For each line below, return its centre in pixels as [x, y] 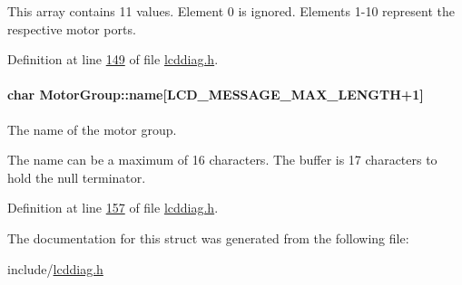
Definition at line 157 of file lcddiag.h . [113, 208]
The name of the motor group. [92, 129]
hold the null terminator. [77, 177]
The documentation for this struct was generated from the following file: [208, 237]
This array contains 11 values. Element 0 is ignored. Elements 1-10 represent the [231, 11]
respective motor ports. [72, 28]
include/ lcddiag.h [55, 268]
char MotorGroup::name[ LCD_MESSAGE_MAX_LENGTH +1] [216, 95]
